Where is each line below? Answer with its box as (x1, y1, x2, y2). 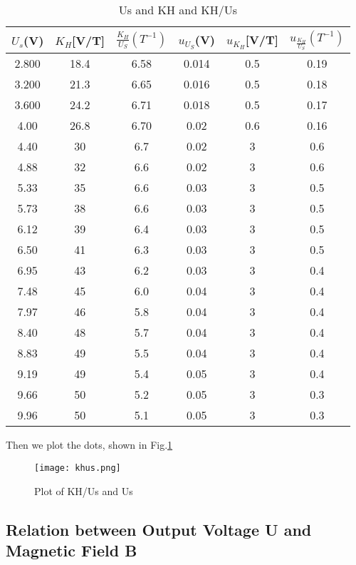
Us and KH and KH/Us (118, 1, 238, 18)
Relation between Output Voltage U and (6, 518, 312, 540)
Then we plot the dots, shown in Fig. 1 (6, 437, 173, 452)
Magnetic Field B (6, 539, 137, 561)
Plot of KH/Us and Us (34, 483, 133, 498)
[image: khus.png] (34, 462, 121, 473)
